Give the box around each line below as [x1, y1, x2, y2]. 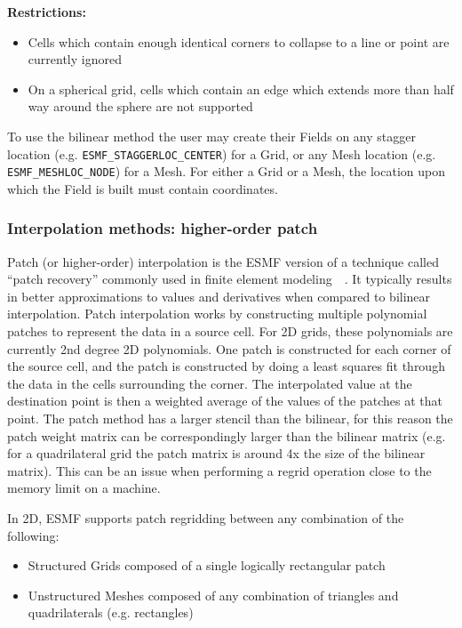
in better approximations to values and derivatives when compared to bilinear [7, 286, 431, 305]
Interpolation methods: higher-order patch [7, 217, 318, 239]
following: [7, 526, 60, 544]
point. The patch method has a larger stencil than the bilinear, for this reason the [7, 409, 453, 428]
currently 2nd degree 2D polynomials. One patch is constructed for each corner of [7, 339, 451, 358]
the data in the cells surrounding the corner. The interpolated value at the [7, 374, 412, 392]
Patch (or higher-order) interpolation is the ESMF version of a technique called [7, 252, 439, 270]
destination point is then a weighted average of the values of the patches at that [7, 391, 442, 410]
